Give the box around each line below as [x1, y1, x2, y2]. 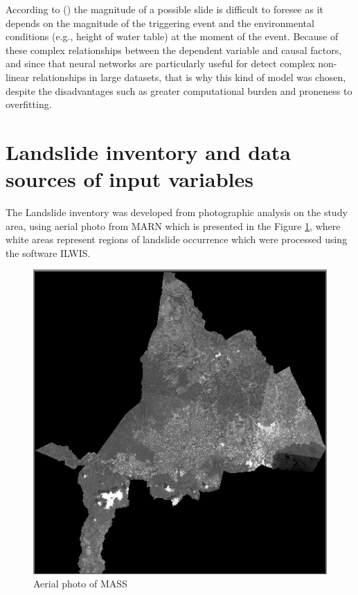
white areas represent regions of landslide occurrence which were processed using [6, 232, 348, 247]
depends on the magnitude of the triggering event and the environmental [6, 15, 314, 30]
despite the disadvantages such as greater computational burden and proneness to [6, 83, 352, 98]
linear [6, 69, 30, 84]
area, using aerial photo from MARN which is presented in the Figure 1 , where [6, 218, 341, 233]
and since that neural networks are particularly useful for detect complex [6, 56, 315, 71]
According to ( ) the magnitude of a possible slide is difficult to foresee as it [6, 2, 324, 16]
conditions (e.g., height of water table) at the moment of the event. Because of [6, 29, 339, 44]
